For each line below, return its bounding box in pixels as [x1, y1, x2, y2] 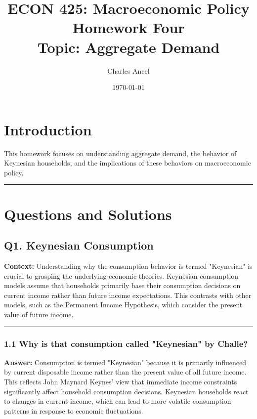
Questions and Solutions [4, 204, 172, 224]
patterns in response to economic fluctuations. [4, 405, 143, 416]
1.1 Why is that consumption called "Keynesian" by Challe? [4, 337, 248, 350]
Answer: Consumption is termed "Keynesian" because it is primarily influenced [4, 357, 247, 367]
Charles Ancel [107, 65, 150, 76]
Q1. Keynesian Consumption [4, 238, 154, 253]
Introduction [4, 119, 92, 139]
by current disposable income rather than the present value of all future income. [4, 367, 247, 377]
